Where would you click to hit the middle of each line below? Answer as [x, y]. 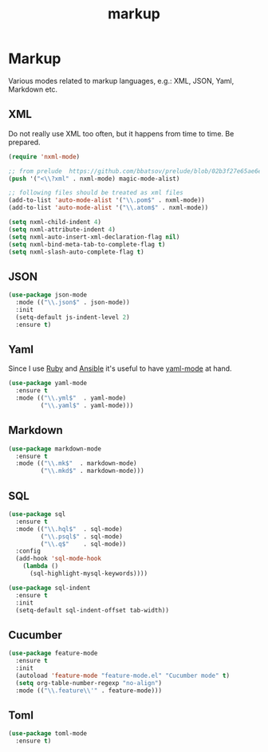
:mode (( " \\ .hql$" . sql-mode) [69, 529]
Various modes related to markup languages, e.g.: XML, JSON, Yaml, [121, 81]
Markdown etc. [33, 89]
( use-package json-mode [48, 295]
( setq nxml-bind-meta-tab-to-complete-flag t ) [87, 244]
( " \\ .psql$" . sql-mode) [82, 536]
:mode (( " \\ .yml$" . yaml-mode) [71, 398]
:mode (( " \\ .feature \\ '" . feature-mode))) [89, 691]
